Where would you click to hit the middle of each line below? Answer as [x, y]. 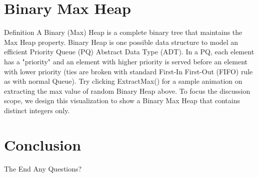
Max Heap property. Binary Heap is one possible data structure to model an [121, 42]
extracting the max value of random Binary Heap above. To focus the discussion [127, 90]
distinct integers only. [37, 110]
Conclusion [43, 144]
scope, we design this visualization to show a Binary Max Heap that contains [122, 100]
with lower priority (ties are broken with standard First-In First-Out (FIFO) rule [128, 71]
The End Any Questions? [43, 168]
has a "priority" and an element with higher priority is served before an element [126, 61]
